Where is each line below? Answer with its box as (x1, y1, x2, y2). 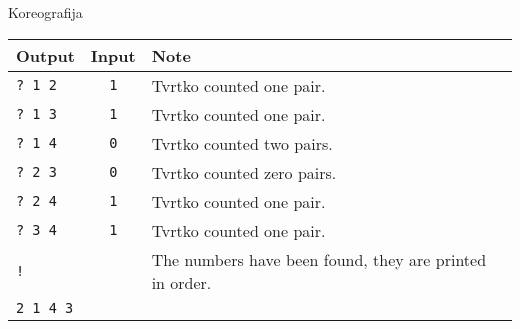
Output (16, 43, 75, 67)
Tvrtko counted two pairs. (151, 131, 333, 155)
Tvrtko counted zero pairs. (151, 160, 337, 184)
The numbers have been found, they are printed (151, 247, 487, 271)
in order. (151, 270, 212, 294)
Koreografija (8, 2, 83, 22)
